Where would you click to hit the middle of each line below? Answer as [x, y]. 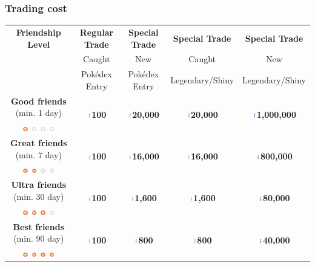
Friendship [38, 32]
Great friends [38, 142]
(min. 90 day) [39, 238]
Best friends [38, 226]
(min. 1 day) [38, 113]
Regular [97, 32]
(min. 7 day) [38, 154]
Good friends [38, 101]
